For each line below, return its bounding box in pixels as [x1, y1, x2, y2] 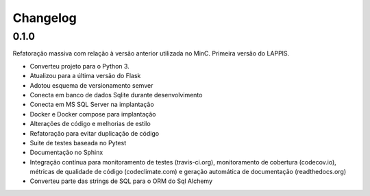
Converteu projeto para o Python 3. [29, 62, 129, 70]
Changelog [12, 10, 77, 25]
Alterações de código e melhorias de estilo [29, 120, 151, 128]
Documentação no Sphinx [29, 148, 103, 157]
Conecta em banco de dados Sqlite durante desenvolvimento [29, 90, 203, 99]
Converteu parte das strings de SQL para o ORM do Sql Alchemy [29, 177, 212, 185]
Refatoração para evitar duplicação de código [29, 129, 160, 137]
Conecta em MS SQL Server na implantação [29, 100, 154, 109]
